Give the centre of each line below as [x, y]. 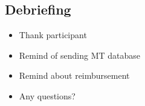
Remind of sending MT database [80, 55]
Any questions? [47, 95]
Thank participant [53, 35]
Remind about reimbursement [74, 75]
